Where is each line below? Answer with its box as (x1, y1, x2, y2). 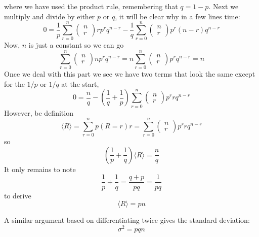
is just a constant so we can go (28, 40, 124, 50)
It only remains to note (4, 163, 76, 174)
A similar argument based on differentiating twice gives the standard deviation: (4, 215, 250, 225)
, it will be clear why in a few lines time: (115, 11, 240, 21)
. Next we (208, 1, 239, 11)
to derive (4, 190, 31, 200)
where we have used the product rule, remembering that (4, 1, 178, 11)
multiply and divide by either (4, 11, 95, 21)
